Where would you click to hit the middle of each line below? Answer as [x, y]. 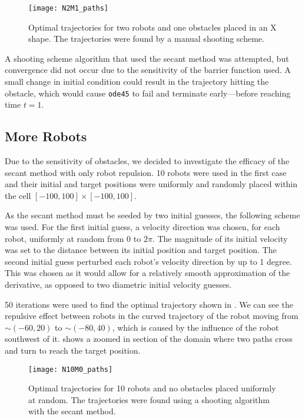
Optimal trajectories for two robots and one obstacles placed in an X [152, 27]
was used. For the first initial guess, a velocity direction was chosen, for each [142, 227]
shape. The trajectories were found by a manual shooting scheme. [146, 39]
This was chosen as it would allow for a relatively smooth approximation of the [147, 273]
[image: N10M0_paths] [71, 369]
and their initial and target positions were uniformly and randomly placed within [151, 184]
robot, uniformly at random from [64, 238]
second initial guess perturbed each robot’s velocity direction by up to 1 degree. [148, 261]
